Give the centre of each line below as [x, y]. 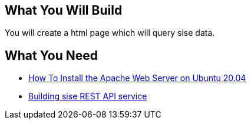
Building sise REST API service [88, 96]
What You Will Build [64, 10]
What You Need [51, 55]
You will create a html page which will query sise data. [110, 33]
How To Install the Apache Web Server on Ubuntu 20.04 [137, 78]
